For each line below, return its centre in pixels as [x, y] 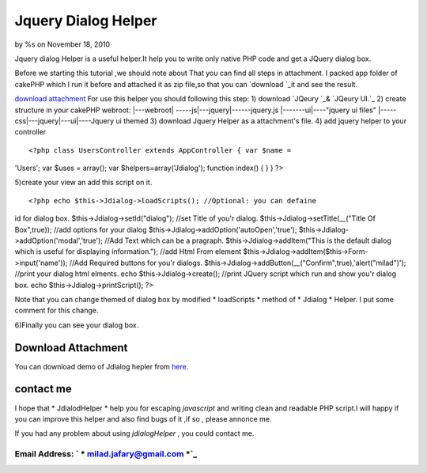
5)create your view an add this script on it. [83, 183]
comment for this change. [57, 310]
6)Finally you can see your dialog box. [77, 325]
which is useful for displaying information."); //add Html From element [128, 252]
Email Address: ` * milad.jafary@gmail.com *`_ [106, 454]
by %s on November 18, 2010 [62, 44]
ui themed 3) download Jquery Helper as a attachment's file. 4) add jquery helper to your [261, 121]
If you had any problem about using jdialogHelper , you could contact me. [134, 433]
